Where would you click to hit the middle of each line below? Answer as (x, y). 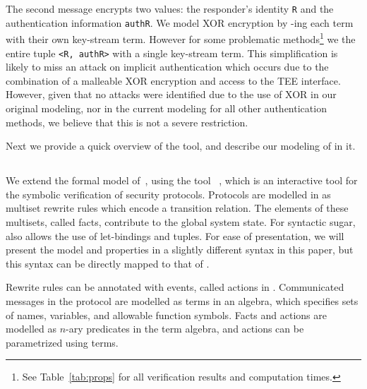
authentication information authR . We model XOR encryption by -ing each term (180, 22)
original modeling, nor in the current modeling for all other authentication (166, 108)
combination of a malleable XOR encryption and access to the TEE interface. (173, 80)
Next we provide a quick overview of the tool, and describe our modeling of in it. (181, 146)
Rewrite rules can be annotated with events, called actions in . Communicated (175, 287)
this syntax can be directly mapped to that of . (108, 263)
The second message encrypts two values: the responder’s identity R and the (170, 8)
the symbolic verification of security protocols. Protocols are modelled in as (168, 194)
